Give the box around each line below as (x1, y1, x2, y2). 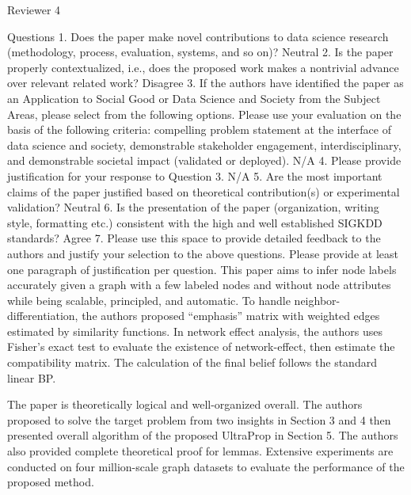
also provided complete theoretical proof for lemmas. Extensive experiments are (7, 443, 394, 459)
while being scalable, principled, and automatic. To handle (7, 291, 291, 308)
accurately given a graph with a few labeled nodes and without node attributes (7, 276, 391, 293)
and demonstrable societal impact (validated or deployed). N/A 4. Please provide (7, 152, 401, 169)
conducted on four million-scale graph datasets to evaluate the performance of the (7, 458, 405, 474)
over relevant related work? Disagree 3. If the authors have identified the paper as (7, 74, 404, 91)
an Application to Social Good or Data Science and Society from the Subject (7, 89, 381, 106)
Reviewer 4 (7, 2, 61, 17)
